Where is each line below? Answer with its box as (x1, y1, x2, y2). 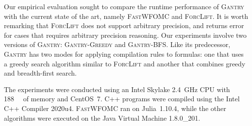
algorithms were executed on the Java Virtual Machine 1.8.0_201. (4, 112, 201, 123)
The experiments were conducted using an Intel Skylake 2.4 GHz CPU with (4, 84, 230, 94)
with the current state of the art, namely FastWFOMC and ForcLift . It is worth (4, 11, 249, 21)
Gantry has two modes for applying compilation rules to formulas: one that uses (4, 48, 244, 59)
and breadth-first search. (4, 68, 77, 78)
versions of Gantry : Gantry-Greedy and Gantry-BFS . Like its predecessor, (4, 39, 231, 49)
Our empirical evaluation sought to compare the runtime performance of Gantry (4, 1, 244, 11)
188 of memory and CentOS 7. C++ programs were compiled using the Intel (4, 94, 240, 104)
